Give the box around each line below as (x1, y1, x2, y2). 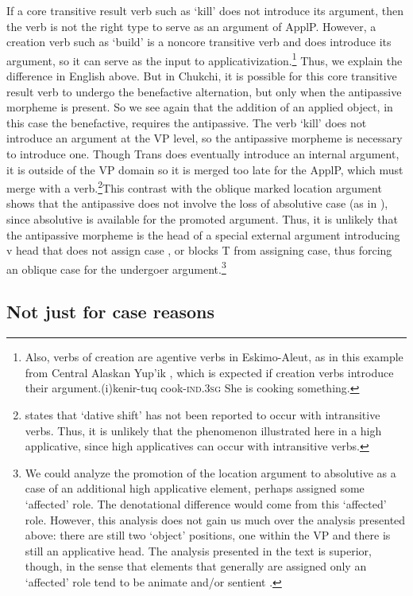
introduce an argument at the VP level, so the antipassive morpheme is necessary (6, 130, 403, 146)
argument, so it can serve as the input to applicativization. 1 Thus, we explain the (6, 49, 403, 68)
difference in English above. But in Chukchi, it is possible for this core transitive (6, 68, 397, 84)
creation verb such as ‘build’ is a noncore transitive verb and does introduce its (6, 33, 392, 50)
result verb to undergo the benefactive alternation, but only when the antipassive (6, 83, 402, 99)
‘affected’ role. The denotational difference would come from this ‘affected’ (25, 496, 387, 512)
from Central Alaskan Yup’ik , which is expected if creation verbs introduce (25, 364, 394, 380)
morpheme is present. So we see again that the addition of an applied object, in (6, 99, 393, 115)
